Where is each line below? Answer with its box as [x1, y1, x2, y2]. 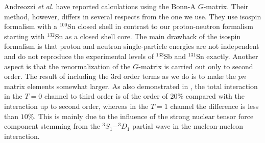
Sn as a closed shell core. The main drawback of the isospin [55, 31, 241, 41]
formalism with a [4, 21, 57, 32]
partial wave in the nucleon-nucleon [132, 121, 244, 131]
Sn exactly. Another [196, 50, 258, 61]
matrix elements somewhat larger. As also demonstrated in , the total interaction [4, 80, 258, 91]
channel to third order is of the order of [44, 91, 168, 101]
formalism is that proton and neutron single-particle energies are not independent [4, 41, 259, 51]
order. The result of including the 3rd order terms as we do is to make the [4, 71, 236, 81]
